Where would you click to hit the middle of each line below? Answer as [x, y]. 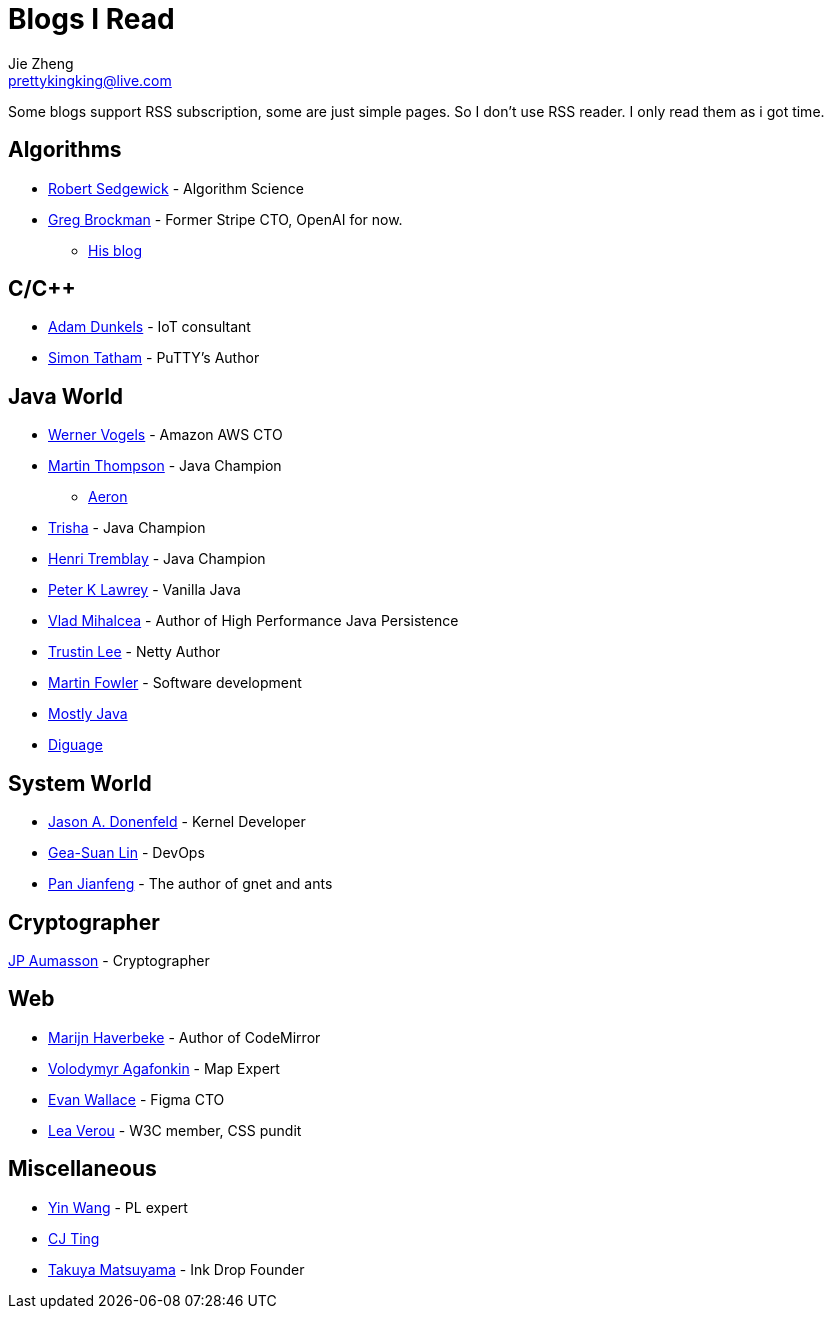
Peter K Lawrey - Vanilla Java [144, 590]
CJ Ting [74, 1238]
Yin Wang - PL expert [118, 1207]
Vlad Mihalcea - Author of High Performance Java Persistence [253, 621]
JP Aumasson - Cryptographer [109, 960]
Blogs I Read [91, 19]
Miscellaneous [82, 1169]
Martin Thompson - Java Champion [165, 466]
